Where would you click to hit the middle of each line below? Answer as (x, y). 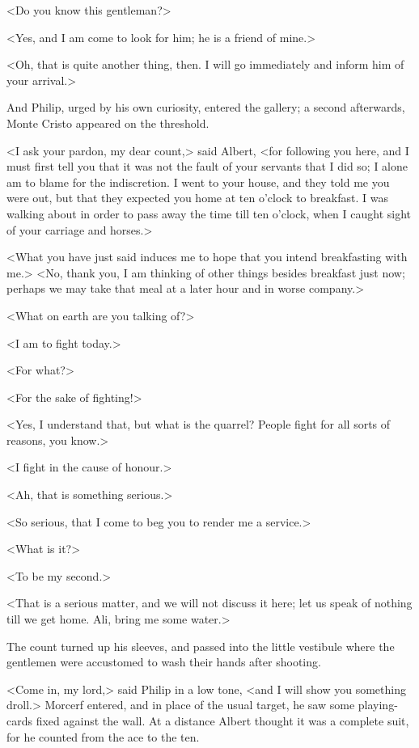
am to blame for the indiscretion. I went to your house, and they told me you (198, 182)
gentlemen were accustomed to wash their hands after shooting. (164, 662)
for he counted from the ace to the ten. (103, 736)
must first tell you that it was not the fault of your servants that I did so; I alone (207, 166)
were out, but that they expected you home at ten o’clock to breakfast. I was (197, 198)
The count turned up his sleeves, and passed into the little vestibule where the (201, 646)
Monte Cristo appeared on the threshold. (108, 123)
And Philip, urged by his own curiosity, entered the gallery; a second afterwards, (206, 107)
